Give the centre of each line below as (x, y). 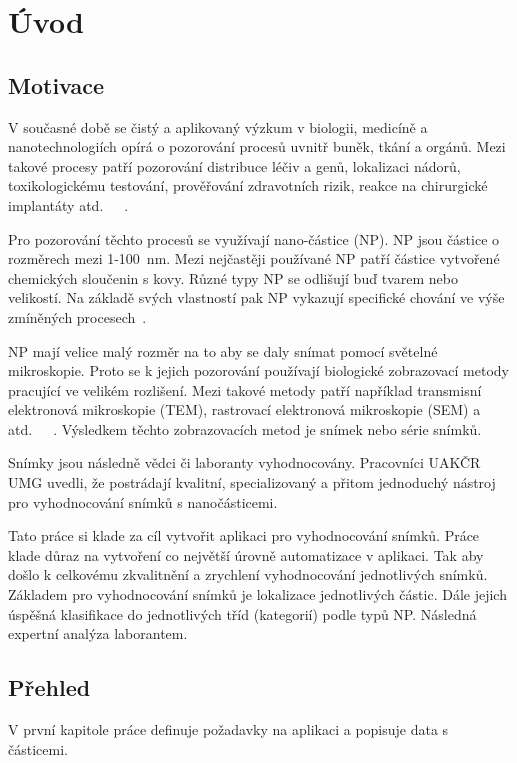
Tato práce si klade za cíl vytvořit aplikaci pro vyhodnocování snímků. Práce (244, 535)
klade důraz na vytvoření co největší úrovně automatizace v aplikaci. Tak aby (246, 554)
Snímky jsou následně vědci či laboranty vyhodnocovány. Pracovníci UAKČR (244, 462)
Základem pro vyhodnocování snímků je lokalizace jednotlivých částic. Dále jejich (257, 594)
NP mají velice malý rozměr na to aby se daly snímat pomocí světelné (223, 350)
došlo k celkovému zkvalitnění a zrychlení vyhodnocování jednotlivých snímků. (248, 574)
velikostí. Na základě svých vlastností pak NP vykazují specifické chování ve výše (256, 297)
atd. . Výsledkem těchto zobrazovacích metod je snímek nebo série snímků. (245, 428)
